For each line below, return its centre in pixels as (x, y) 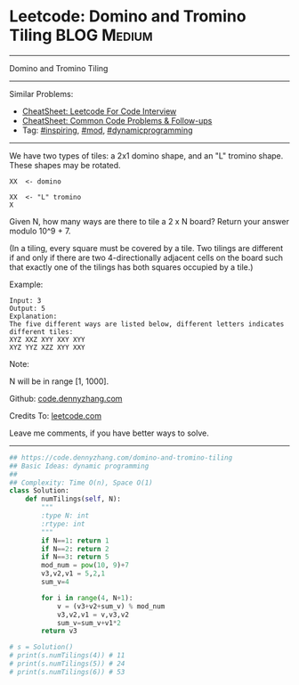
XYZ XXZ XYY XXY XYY (48, 339)
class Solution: (39, 491)
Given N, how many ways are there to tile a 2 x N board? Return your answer (149, 221)
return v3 (59, 631)
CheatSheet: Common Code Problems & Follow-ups (117, 120)
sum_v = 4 (55, 582)
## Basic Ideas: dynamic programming (79, 466)
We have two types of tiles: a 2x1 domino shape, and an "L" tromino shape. (146, 155)
